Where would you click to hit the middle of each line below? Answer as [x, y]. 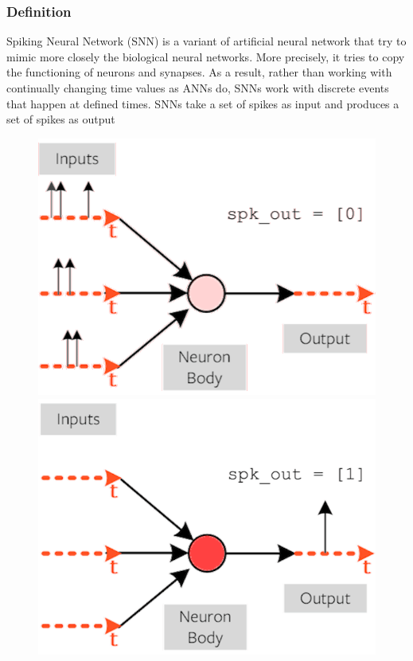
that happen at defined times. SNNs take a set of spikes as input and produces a [203, 103]
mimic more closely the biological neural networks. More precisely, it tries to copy [206, 56]
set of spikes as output [61, 119]
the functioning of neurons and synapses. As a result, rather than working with [199, 72]
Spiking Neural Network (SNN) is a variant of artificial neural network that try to [206, 41]
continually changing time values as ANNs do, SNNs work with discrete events [198, 88]
